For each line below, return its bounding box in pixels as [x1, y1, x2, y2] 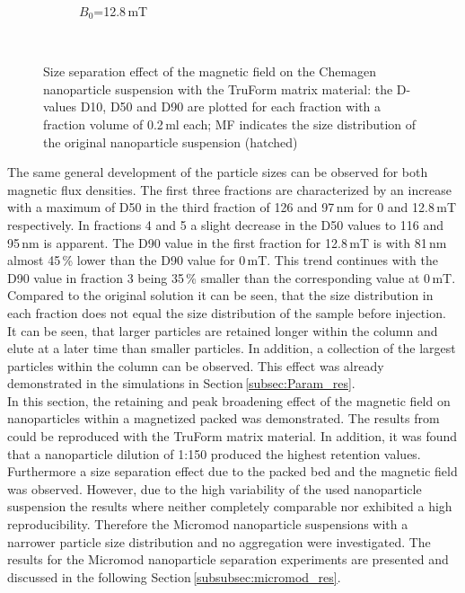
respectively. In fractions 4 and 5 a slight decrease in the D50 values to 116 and [7, 215, 443, 234]
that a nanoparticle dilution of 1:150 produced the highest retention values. [7, 444, 421, 463]
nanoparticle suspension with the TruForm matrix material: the [43, 79, 393, 98]
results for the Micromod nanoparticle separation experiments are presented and [7, 550, 449, 569]
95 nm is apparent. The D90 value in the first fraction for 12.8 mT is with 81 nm [7, 233, 447, 252]
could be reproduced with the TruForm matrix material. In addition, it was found [7, 427, 458, 446]
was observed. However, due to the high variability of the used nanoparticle [7, 479, 422, 498]
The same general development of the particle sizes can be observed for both [7, 163, 428, 181]
